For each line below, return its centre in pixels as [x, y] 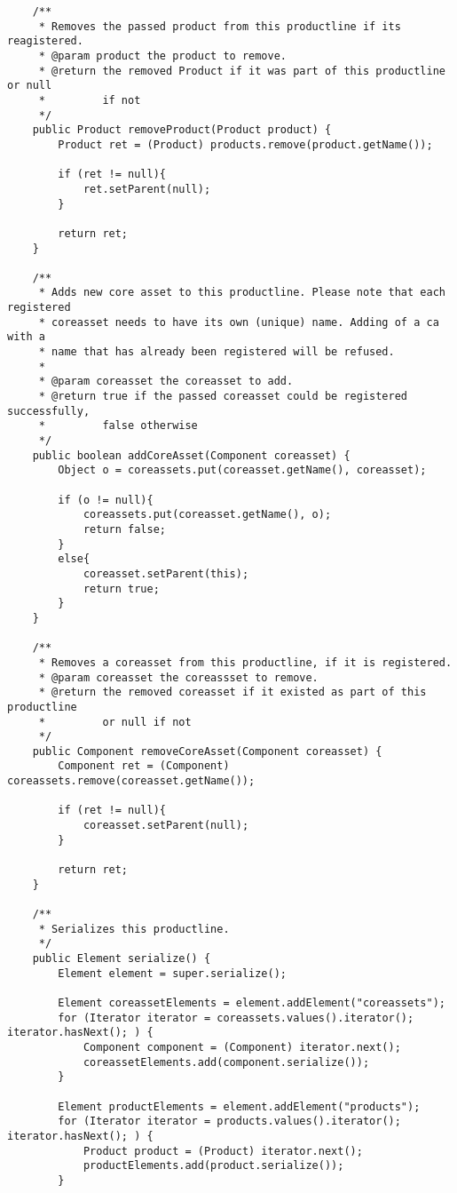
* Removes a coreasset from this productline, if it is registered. [245, 662]
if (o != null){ [106, 500]
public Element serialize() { [122, 958]
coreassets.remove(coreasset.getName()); [131, 781]
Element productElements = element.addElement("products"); [239, 1106]
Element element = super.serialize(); [172, 973]
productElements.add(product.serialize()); [213, 1166]
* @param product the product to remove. [162, 56]
